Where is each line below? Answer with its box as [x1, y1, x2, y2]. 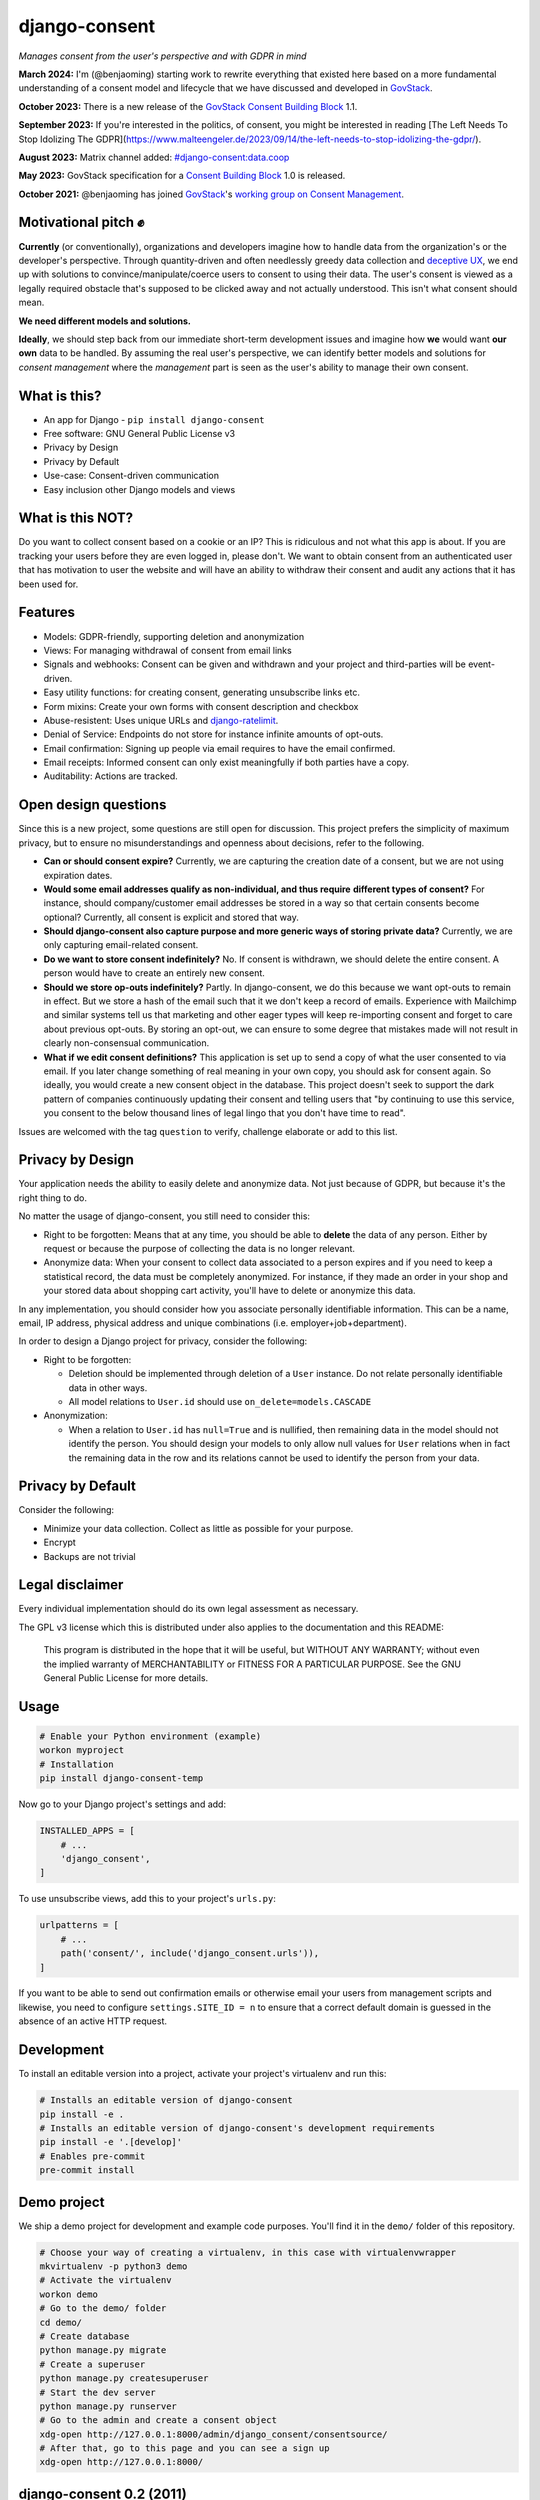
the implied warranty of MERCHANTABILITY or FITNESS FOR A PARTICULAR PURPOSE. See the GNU [43, 1658, 462, 1670]
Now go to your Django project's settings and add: [18, 1798, 227, 1810]
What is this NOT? [18, 510, 134, 527]
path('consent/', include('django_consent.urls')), [60, 1948, 320, 1959]
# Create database [39, 2330, 130, 2342]
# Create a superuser [39, 2358, 146, 2370]
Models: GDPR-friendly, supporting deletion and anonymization [43, 630, 305, 642]
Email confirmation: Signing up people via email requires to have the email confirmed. [43, 742, 396, 754]
